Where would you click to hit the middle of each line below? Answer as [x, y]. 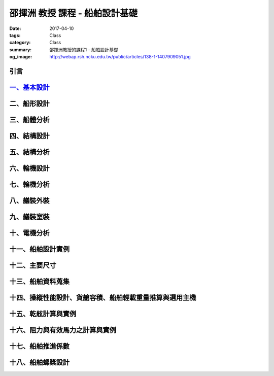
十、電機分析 [29, 233]
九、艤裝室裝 [29, 217]
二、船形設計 [29, 103]
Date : [15, 28]
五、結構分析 [29, 152]
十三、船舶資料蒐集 [39, 282]
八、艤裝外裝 [29, 201]
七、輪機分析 [29, 184]
